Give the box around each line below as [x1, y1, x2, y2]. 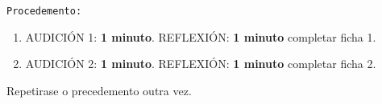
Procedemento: [6, 6, 82, 17]
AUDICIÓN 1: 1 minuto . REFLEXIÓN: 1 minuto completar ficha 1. [25, 28, 376, 45]
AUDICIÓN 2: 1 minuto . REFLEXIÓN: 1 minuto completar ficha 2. [25, 55, 376, 72]
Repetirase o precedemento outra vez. [6, 82, 192, 98]
